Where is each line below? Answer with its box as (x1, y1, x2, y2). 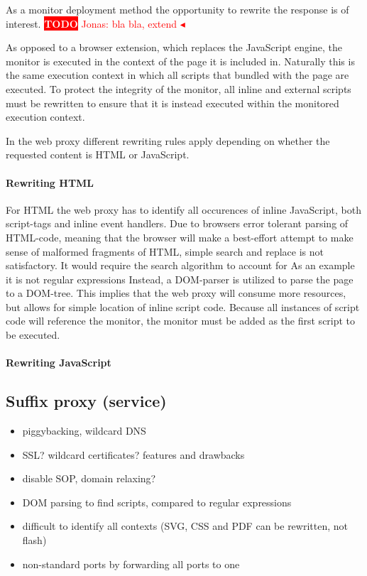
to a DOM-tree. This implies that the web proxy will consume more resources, (6, 286, 346, 300)
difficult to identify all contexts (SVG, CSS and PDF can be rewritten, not (22, 518, 349, 533)
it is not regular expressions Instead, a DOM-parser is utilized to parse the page (6, 271, 354, 286)
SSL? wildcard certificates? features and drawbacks (22, 447, 245, 462)
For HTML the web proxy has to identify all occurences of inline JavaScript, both (6, 202, 362, 217)
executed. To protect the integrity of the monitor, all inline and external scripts (6, 81, 351, 96)
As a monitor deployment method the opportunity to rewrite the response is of (6, 2, 349, 16)
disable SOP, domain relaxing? (22, 471, 156, 486)
